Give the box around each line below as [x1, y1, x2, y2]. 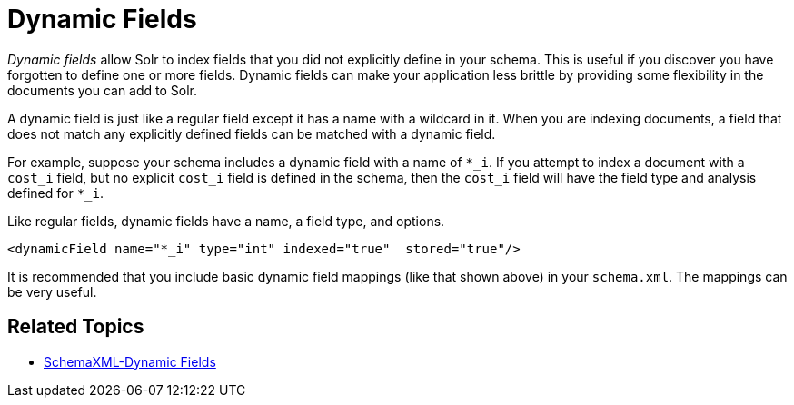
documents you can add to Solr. [7, 82, 198, 98]
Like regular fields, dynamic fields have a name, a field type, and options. [7, 212, 445, 229]
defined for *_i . [7, 184, 104, 201]
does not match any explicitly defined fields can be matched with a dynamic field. [7, 125, 496, 142]
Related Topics [7, 315, 144, 339]
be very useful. [7, 283, 97, 300]
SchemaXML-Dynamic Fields [44, 353, 216, 370]
